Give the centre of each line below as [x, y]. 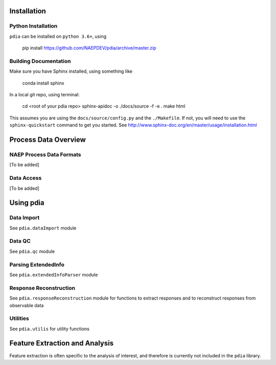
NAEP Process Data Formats [45, 155]
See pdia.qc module [32, 251]
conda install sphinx [43, 83]
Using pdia [27, 203]
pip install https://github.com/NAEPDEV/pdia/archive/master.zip [89, 48]
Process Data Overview [48, 140]
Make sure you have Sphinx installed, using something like [71, 71]
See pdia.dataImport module [43, 228]
